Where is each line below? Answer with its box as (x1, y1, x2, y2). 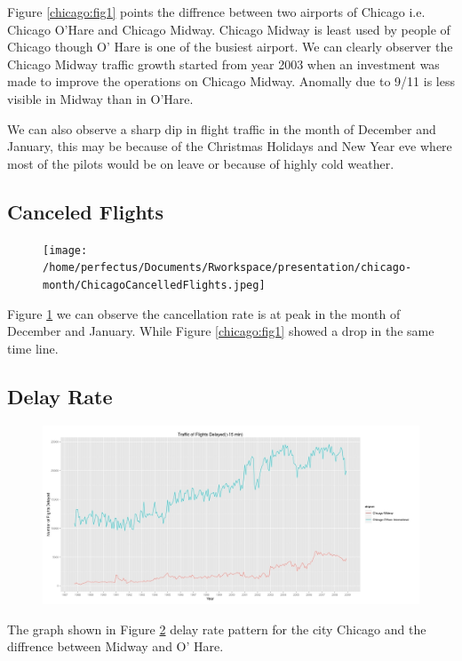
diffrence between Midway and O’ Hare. (7, 637, 224, 656)
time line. (7, 338, 59, 357)
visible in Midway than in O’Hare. (7, 89, 194, 108)
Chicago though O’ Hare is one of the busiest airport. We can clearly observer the (7, 37, 453, 56)
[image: (43, 243, 88, 257)
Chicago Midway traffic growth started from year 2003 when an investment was (7, 54, 440, 73)
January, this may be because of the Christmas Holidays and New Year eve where (7, 137, 452, 155)
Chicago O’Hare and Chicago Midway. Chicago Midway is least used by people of (7, 20, 450, 38)
